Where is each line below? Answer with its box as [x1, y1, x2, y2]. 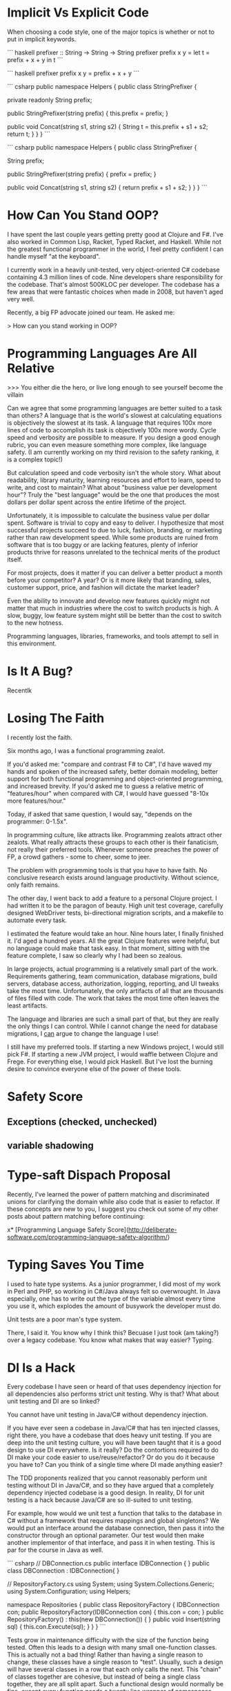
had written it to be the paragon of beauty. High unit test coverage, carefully [7, 901, 223, 910]
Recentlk [7, 686, 32, 694]
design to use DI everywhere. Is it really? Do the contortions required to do [7, 1446, 219, 1454]
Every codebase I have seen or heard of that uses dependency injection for [7, 1383, 221, 1391]
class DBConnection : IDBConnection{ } [7, 1567, 119, 1575]
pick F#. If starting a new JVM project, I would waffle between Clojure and [7, 1050, 219, 1058]
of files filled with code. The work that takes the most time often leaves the [7, 994, 219, 1002]
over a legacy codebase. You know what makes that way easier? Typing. [7, 1336, 214, 1344]
